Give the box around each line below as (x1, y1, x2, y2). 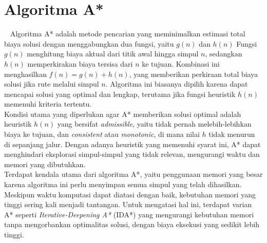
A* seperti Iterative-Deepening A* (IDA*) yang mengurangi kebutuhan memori (4, 209, 254, 219)
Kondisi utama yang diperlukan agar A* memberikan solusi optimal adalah (4, 108, 241, 119)
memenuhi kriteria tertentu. (4, 98, 92, 109)
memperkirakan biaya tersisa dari (27, 58, 133, 69)
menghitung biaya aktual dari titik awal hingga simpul (27, 48, 199, 59)
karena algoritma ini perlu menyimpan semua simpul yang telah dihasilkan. (4, 179, 242, 190)
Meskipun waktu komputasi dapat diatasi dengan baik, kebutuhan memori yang (4, 189, 256, 199)
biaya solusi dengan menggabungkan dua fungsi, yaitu (4, 38, 174, 49)
